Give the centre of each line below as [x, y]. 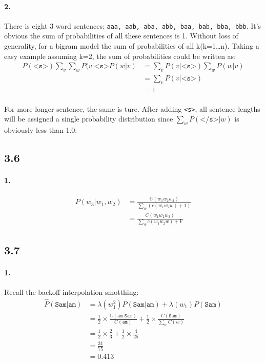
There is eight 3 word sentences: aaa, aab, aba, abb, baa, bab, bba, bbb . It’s [133, 25]
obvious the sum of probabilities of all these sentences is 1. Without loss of [121, 36]
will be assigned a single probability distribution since [89, 119]
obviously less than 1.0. [41, 129]
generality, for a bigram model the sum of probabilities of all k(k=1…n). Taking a [132, 46]
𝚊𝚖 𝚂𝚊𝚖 [125, 316]
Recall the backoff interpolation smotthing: [72, 291]
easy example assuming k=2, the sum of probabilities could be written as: [120, 56]
